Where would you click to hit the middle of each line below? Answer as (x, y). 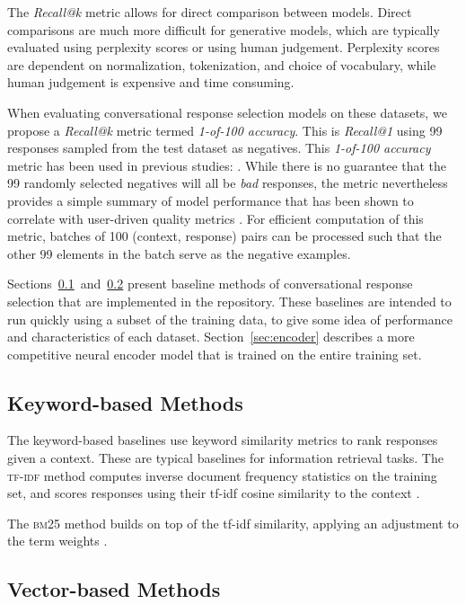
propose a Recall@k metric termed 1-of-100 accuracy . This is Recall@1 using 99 (225, 130)
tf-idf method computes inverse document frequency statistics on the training (222, 475)
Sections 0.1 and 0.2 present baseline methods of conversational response (210, 284)
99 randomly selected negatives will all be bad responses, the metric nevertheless (228, 183)
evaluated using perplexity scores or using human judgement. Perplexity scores (224, 47)
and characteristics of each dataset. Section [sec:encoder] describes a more (211, 337)
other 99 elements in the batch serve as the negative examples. (179, 253)
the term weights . (57, 541)
